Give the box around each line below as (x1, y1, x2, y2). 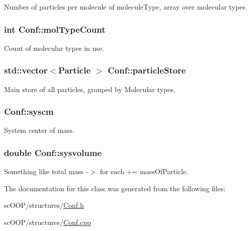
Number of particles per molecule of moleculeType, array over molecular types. (4, 2, 247, 12)
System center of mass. (4, 125, 74, 135)
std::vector (4, 64, 48, 76)
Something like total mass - (4, 166, 89, 177)
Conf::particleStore (108, 64, 186, 76)
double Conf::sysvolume (4, 146, 102, 159)
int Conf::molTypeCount (4, 23, 106, 35)
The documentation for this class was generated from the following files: (4, 183, 226, 193)
